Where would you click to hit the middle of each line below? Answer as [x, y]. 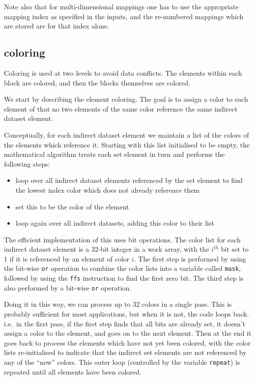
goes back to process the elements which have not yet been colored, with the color [127, 342]
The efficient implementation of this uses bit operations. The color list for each [122, 239]
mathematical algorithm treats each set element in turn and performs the [114, 154]
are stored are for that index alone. [57, 26]
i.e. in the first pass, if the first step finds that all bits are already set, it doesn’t [125, 323]
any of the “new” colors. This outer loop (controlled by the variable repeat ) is [122, 362]
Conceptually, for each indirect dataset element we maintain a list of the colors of [127, 134]
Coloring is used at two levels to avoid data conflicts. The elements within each [123, 73]
